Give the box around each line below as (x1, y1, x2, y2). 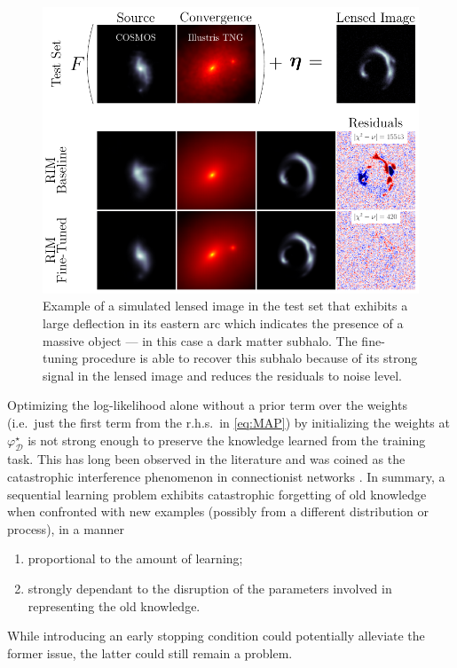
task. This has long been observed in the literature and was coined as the (7, 450, 406, 468)
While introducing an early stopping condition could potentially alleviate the (7, 626, 425, 645)
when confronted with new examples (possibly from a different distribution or (7, 502, 429, 521)
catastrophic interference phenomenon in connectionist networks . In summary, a (7, 467, 445, 485)
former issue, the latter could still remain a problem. (7, 643, 293, 662)
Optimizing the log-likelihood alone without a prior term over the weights (7, 396, 407, 414)
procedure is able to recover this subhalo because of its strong (82, 349, 418, 367)
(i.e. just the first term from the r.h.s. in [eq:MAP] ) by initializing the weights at (7, 413, 450, 431)
